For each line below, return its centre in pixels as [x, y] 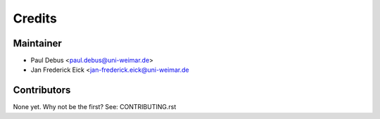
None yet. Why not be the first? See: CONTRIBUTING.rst [95, 107]
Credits [35, 18]
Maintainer [38, 43]
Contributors [42, 90]
